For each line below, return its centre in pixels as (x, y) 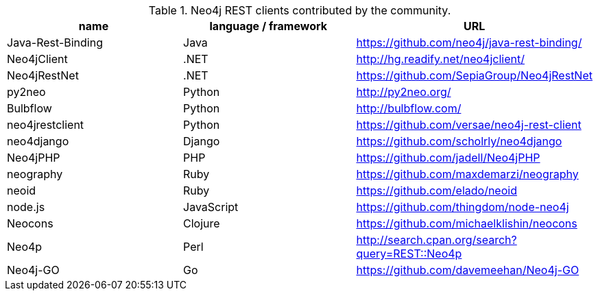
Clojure (202, 223)
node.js (26, 207)
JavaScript (211, 207)
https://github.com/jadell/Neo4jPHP (448, 158)
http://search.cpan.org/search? (436, 240)
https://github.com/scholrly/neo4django (459, 141)
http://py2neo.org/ (404, 92)
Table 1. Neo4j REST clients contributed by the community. (300, 10)
